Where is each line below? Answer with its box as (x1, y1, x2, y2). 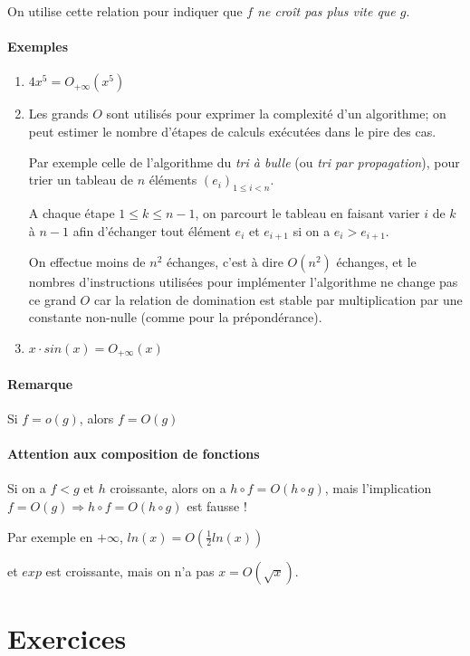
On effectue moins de (28, 252, 146, 271)
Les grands (28, 104, 89, 123)
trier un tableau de (28, 170, 134, 189)
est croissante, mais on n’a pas (45, 561, 215, 580)
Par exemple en (7, 527, 93, 546)
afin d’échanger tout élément (72, 221, 231, 240)
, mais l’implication (324, 479, 432, 498)
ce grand (28, 290, 76, 309)
